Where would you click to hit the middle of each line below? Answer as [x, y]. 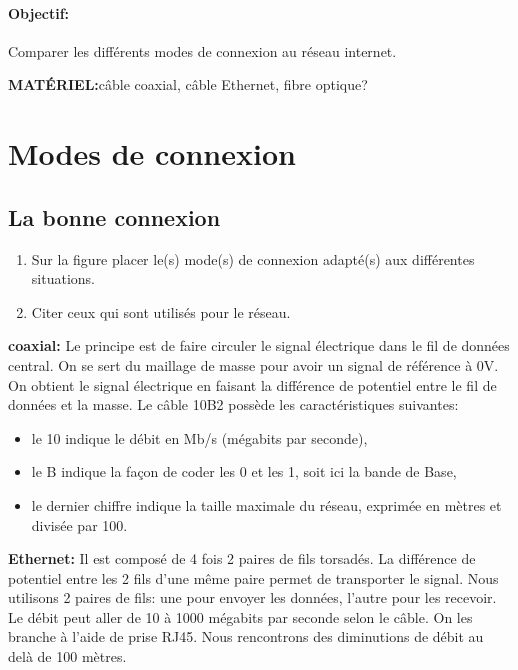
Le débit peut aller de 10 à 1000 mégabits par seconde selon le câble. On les [240, 616]
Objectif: [39, 12]
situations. [63, 278]
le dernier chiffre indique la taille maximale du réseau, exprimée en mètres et [266, 504]
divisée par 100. [79, 524]
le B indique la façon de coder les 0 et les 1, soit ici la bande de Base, [244, 471]
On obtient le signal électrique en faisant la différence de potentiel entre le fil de [252, 384]
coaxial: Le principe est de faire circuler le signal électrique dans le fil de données [259, 345]
